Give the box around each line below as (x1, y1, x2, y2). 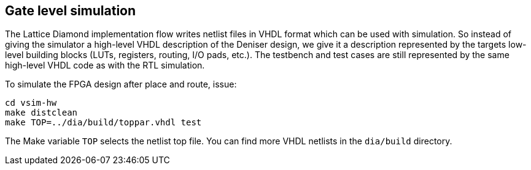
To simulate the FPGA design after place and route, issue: (5, 79, 237, 90)
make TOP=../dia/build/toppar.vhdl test (5, 117, 202, 128)
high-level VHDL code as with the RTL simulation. (5, 60, 205, 71)
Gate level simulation (5, 3, 136, 18)
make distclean (5, 108, 78, 118)
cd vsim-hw (5, 98, 57, 108)
